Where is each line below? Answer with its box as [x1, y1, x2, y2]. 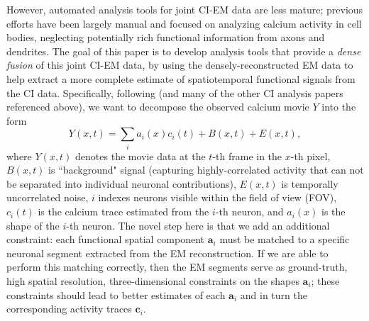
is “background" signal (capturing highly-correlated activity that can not [48, 162, 364, 177]
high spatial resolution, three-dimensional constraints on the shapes [6, 274, 299, 288]
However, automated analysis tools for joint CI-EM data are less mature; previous [6, 2, 363, 16]
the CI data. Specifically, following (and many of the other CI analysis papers [6, 85, 343, 100]
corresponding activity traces [6, 301, 132, 316]
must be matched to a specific [219, 232, 350, 247]
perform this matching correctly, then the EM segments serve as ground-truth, [6, 259, 348, 274]
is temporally [281, 176, 338, 191]
